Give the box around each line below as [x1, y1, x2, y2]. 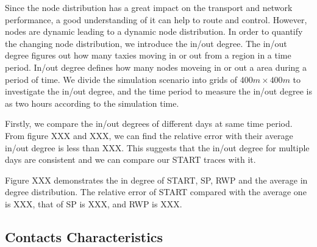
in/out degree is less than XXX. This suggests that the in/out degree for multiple [5, 141, 310, 154]
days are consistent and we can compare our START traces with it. [5, 153, 256, 166]
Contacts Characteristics [5, 227, 163, 246]
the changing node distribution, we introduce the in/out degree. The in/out [5, 37, 287, 49]
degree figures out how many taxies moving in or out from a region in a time [5, 49, 291, 62]
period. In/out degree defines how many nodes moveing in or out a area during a [5, 60, 307, 73]
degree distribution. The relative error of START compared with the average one [5, 185, 307, 198]
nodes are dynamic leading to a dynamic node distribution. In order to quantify [5, 25, 303, 38]
